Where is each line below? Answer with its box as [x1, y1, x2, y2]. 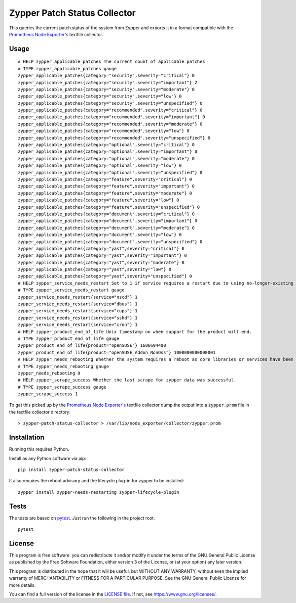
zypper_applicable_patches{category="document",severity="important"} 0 [18, 218, 197, 224]
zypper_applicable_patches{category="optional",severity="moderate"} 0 [18, 156, 195, 161]
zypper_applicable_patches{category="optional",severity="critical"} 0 [18, 142, 195, 148]
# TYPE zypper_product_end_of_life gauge [18, 335, 119, 341]
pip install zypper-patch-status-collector [18, 466, 125, 472]
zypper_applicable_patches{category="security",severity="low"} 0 [18, 93, 182, 99]
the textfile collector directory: [9, 409, 71, 415]
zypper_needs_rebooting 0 [18, 370, 81, 376]
